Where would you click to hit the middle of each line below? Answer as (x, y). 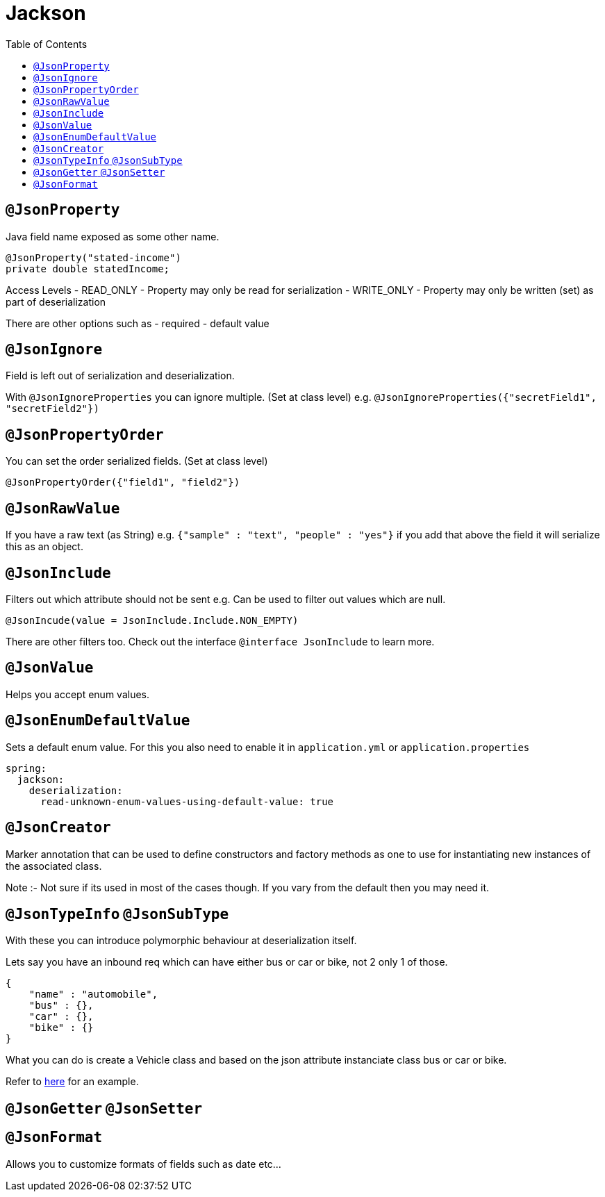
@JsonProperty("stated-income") (93, 257)
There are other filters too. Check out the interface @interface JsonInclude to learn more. (220, 641)
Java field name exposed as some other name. (113, 236)
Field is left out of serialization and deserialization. (120, 376)
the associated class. (54, 866)
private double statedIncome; (88, 269)
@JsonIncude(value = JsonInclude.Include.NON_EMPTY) (152, 620)
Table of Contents (47, 44)
